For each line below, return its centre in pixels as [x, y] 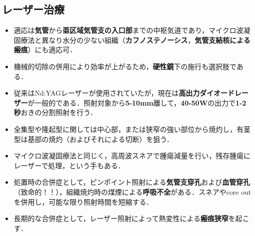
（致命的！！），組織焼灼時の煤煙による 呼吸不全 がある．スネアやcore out [132, 191]
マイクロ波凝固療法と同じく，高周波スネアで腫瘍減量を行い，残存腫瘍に [132, 156]
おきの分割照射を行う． [59, 112]
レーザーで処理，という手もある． [69, 165]
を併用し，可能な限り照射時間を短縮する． [83, 201]
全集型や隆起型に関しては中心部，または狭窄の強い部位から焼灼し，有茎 [132, 129]
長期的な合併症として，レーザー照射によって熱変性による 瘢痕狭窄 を [125, 218]
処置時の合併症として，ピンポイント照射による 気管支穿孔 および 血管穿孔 [132, 182]
